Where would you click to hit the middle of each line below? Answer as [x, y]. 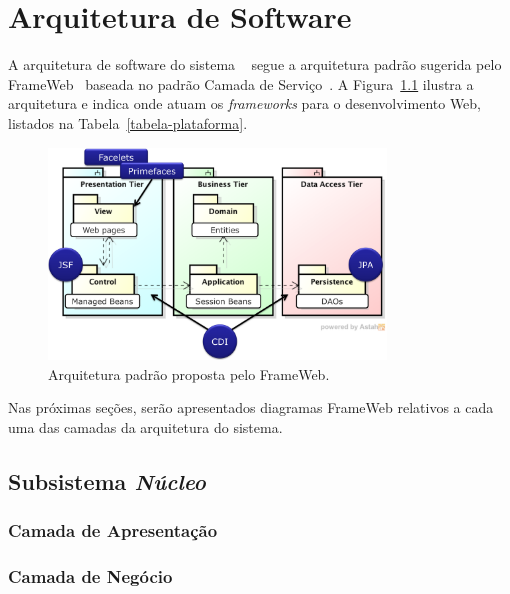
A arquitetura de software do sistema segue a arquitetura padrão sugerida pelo [255, 64]
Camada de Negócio [90, 576]
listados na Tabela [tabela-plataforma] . [128, 122]
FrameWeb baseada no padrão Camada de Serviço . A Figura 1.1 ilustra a [241, 83]
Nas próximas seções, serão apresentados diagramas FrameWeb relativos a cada [251, 407]
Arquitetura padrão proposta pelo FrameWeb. [189, 373]
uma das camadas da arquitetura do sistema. [145, 426]
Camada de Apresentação [113, 530]
